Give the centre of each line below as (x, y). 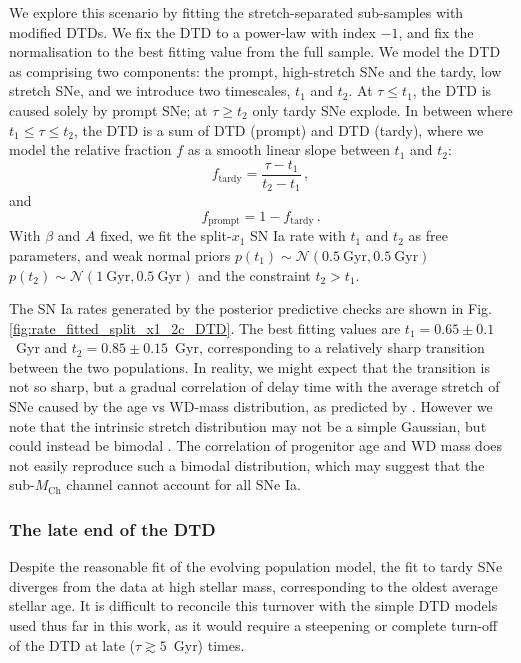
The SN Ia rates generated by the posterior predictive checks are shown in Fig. (250, 308)
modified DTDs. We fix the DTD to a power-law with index (192, 31)
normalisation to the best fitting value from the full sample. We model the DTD (255, 51)
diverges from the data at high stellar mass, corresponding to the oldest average (253, 585)
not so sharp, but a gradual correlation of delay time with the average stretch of (254, 386)
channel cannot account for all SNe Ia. (183, 484)
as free (428, 235)
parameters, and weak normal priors (120, 254)
